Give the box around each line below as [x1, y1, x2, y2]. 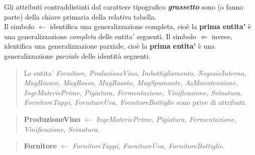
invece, [211, 31, 232, 41]
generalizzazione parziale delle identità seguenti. [4, 50, 151, 61]
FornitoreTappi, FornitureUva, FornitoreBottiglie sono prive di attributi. [24, 97, 247, 107]
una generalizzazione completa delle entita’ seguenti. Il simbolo [4, 31, 196, 41]
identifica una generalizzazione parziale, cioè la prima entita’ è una [4, 41, 215, 51]
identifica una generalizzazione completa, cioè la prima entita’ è [50, 21, 251, 32]
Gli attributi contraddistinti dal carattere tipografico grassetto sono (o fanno [4, 2, 243, 12]
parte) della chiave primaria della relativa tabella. [4, 11, 157, 22]
